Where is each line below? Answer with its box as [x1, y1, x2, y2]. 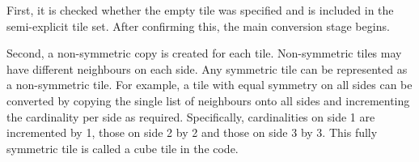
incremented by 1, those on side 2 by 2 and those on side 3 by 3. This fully [6, 124, 378, 141]
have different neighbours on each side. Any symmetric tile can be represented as [6, 60, 408, 77]
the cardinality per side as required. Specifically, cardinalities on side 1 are [6, 108, 375, 125]
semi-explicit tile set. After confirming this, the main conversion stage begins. [6, 17, 390, 34]
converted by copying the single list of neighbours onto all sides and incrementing [6, 92, 410, 109]
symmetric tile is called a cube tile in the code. [6, 139, 239, 156]
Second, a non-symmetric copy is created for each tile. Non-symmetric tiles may [6, 45, 402, 62]
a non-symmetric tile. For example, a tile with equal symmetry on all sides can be [6, 76, 413, 93]
